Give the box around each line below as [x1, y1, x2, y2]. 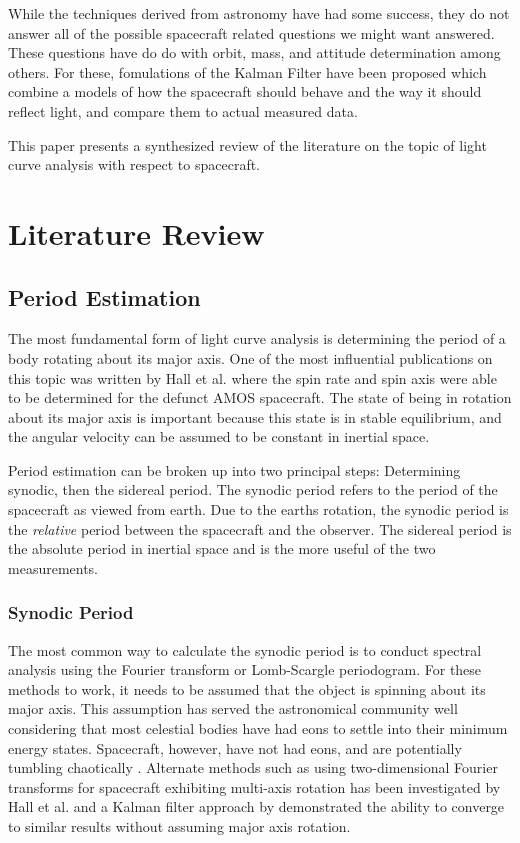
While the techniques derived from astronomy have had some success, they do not [8, 3, 510, 23]
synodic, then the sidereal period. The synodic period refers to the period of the [8, 479, 498, 500]
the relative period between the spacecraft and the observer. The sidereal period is [8, 518, 512, 539]
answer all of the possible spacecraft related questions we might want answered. [8, 22, 495, 43]
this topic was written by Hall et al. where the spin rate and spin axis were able [8, 367, 497, 388]
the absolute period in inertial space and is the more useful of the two [8, 538, 436, 559]
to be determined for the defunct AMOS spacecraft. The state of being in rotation [8, 387, 512, 408]
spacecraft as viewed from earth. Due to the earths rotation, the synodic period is [8, 499, 509, 520]
